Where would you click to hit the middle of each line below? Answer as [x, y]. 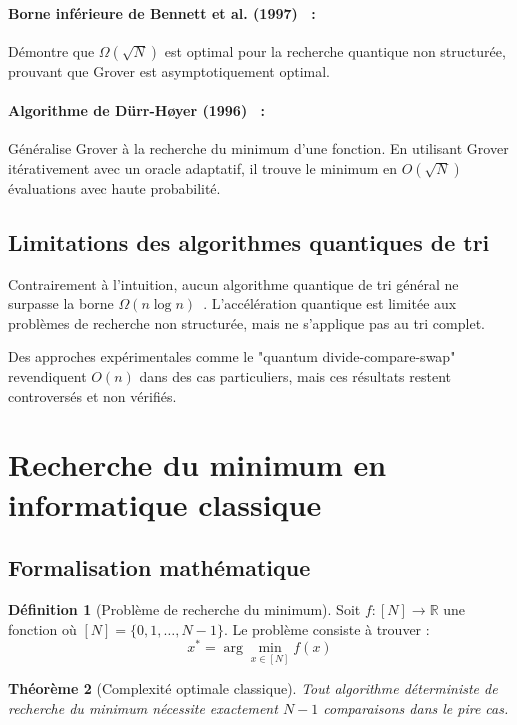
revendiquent [47, 375]
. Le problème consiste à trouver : [326, 628]
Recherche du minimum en [197, 464]
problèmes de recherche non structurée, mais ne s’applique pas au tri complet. [246, 322]
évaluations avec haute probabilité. [114, 187]
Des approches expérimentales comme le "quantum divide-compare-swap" [232, 356]
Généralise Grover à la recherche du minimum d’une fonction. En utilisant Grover [258, 148]
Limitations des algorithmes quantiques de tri [249, 241]
